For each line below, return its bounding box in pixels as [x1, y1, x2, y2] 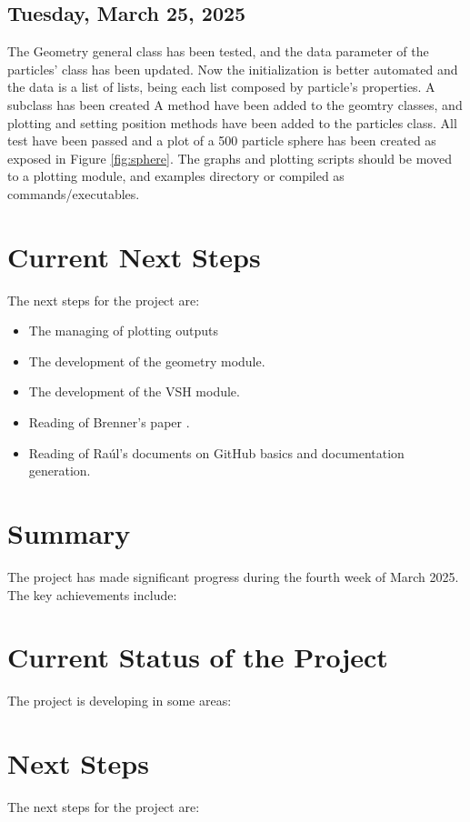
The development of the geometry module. [28, 351, 265, 370]
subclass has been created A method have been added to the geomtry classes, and [7, 95, 463, 114]
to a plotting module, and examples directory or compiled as [7, 166, 345, 185]
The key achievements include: [7, 585, 177, 604]
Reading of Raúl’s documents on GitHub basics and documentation [28, 443, 405, 462]
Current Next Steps [7, 237, 261, 275]
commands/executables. [7, 184, 140, 203]
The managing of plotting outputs [28, 321, 218, 340]
